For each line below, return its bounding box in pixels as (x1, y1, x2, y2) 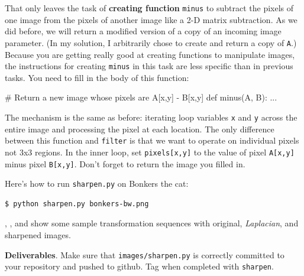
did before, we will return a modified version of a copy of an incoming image (5, 25, 282, 37)
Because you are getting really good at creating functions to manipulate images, (5, 48, 295, 60)
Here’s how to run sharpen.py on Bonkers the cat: (5, 177, 189, 190)
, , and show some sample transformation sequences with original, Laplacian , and (5, 217, 299, 229)
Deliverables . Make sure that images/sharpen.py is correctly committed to (5, 248, 284, 261)
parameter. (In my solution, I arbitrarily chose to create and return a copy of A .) (5, 36, 297, 48)
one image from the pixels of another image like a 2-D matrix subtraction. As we (5, 13, 297, 25)
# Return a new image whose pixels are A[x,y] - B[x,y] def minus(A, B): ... (5, 91, 277, 103)
